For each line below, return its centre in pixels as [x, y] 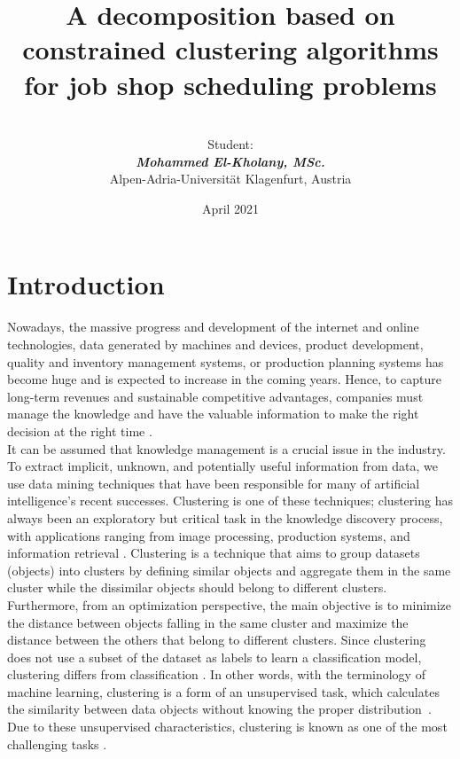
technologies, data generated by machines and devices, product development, [215, 344]
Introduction [86, 284]
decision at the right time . [80, 430]
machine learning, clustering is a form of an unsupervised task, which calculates [223, 691]
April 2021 [230, 208]
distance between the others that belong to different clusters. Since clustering [217, 640]
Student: [230, 144]
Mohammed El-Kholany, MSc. [230, 161]
